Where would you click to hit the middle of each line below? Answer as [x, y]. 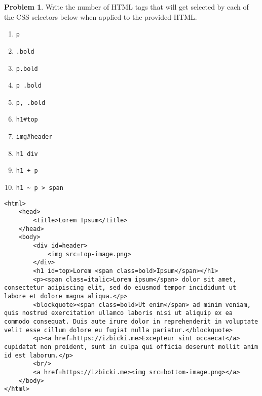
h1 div [27, 154]
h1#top [27, 120]
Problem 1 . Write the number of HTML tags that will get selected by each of [126, 7]
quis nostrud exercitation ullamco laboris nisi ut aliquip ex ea [119, 313]
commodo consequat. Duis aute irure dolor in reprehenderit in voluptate [131, 321]
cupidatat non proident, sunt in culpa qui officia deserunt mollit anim [131, 347]
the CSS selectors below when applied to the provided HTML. [101, 16]
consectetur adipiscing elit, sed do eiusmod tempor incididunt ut [120, 288]
